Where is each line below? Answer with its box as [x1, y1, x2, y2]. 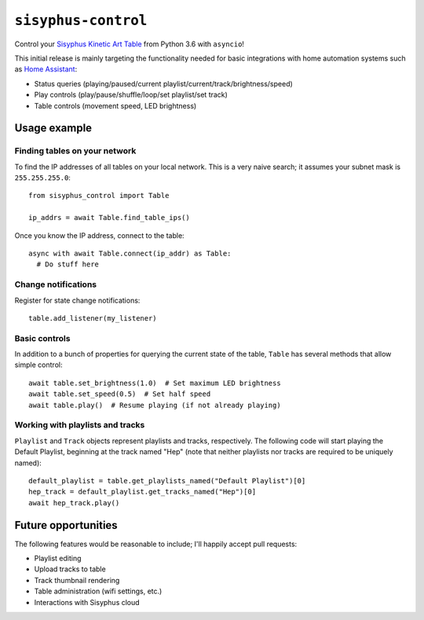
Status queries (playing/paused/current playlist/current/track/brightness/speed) [34, 79, 294, 88]
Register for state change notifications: [14, 295, 141, 305]
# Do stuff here [36, 260, 100, 269]
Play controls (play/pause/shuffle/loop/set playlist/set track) [34, 90, 228, 100]
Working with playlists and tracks [14, 420, 145, 431]
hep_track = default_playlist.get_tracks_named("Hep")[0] [28, 487, 257, 497]
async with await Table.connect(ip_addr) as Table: [28, 249, 232, 258]
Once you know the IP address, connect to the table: [14, 230, 185, 240]
